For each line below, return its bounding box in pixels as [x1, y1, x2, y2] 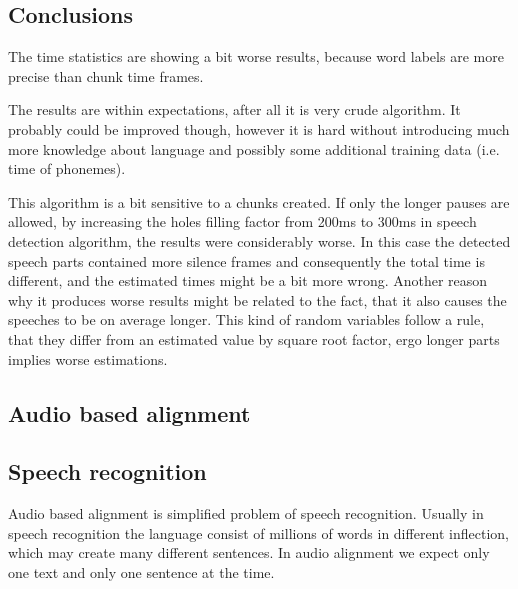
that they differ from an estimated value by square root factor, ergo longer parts [8, 328, 500, 349]
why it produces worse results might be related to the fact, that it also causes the [8, 289, 507, 310]
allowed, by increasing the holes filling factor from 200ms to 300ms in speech [8, 211, 477, 232]
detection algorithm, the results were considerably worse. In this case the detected [8, 230, 511, 251]
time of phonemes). [8, 158, 126, 179]
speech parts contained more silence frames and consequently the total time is [8, 250, 485, 271]
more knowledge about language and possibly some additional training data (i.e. [8, 138, 500, 159]
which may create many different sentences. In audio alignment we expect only [8, 542, 490, 563]
